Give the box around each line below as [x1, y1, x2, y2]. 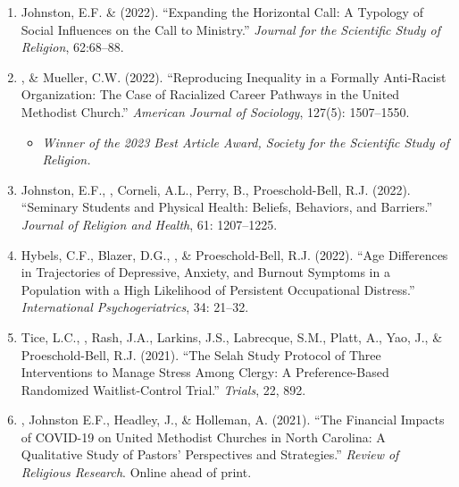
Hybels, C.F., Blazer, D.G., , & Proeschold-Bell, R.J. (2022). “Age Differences [21, 245, 448, 264]
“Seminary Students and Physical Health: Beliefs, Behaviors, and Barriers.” [21, 197, 433, 216]
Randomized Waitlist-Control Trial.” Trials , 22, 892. [21, 380, 306, 399]
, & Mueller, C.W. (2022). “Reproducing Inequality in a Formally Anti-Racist [21, 67, 446, 86]
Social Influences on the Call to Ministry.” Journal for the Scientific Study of [21, 20, 440, 38]
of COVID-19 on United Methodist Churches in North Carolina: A [21, 427, 386, 446]
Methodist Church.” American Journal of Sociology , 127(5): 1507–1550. [21, 102, 410, 121]
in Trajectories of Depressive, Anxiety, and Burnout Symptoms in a [21, 263, 390, 281]
